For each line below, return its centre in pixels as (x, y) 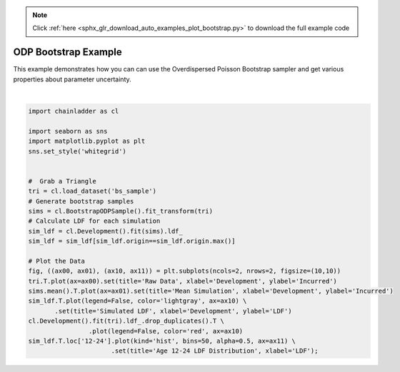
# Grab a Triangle (62, 181)
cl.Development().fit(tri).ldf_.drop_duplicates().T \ (126, 321)
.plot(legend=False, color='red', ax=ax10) (166, 331)
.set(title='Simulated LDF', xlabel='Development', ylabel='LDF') (173, 311)
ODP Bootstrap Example (67, 52)
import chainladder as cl (74, 111)
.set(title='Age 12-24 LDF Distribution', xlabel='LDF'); (215, 351)
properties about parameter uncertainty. (72, 79)
